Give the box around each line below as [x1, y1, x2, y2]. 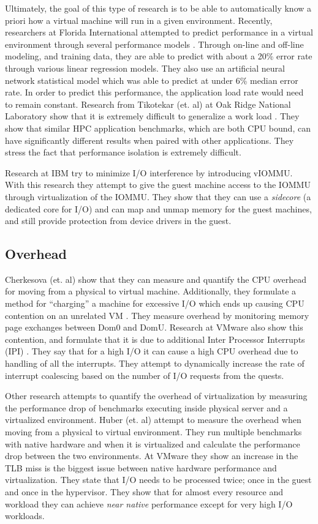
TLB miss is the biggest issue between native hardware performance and [5, 461, 277, 474]
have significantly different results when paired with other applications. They [5, 133, 294, 146]
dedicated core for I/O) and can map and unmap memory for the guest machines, [5, 202, 312, 215]
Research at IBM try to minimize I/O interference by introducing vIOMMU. [5, 166, 293, 179]
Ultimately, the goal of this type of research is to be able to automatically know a [5, 2, 312, 14]
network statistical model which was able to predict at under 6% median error [5, 73, 298, 86]
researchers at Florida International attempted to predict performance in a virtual [5, 26, 313, 39]
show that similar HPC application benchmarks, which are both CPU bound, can [5, 121, 311, 134]
